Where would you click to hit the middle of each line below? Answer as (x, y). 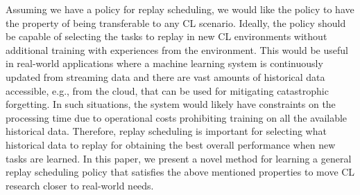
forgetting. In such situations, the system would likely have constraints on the (171, 104)
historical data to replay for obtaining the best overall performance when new (171, 144)
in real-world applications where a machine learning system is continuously (164, 63)
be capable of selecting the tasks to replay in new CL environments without (166, 36)
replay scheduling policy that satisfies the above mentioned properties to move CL (180, 172)
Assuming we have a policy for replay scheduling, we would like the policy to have (180, 9)
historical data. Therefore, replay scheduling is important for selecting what (166, 131)
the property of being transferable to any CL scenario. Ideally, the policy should (176, 22)
